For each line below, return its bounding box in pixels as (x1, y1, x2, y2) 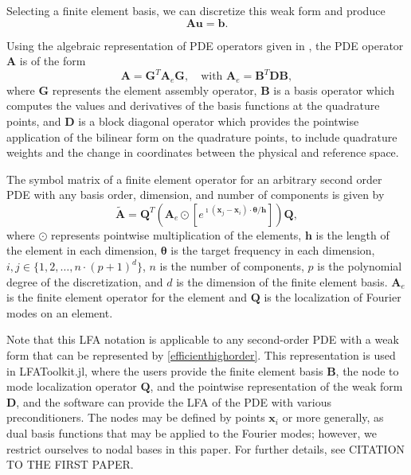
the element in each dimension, (6, 242, 158, 259)
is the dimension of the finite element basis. (176, 273, 388, 290)
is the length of (315, 226, 389, 243)
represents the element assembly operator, (52, 81, 257, 98)
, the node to (335, 362, 399, 379)
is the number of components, (159, 258, 304, 274)
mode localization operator (6, 378, 137, 395)
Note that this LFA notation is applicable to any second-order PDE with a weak (6, 331, 399, 348)
